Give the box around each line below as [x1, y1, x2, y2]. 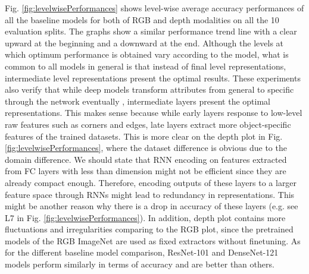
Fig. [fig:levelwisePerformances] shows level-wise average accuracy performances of [5, 2, 304, 14]
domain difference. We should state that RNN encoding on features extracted [5, 153, 287, 165]
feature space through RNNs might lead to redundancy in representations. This [5, 188, 295, 200]
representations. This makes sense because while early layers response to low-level [5, 106, 302, 119]
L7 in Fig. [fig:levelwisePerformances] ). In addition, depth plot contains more [5, 211, 286, 223]
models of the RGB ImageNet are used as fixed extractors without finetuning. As [5, 234, 301, 247]
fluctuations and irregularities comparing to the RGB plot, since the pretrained [5, 223, 294, 235]
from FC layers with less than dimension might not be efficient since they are [5, 165, 286, 177]
